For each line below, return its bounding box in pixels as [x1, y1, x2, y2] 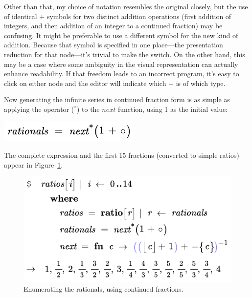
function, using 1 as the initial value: [117, 104, 228, 114]
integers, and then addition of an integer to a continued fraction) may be [4, 21, 223, 31]
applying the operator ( [4, 104, 74, 114]
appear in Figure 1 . [4, 159, 63, 170]
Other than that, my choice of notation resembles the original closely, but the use [4, 1, 248, 11]
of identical [4, 11, 37, 21]
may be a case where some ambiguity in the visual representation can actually [4, 59, 238, 69]
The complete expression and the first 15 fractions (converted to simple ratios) [4, 150, 239, 160]
